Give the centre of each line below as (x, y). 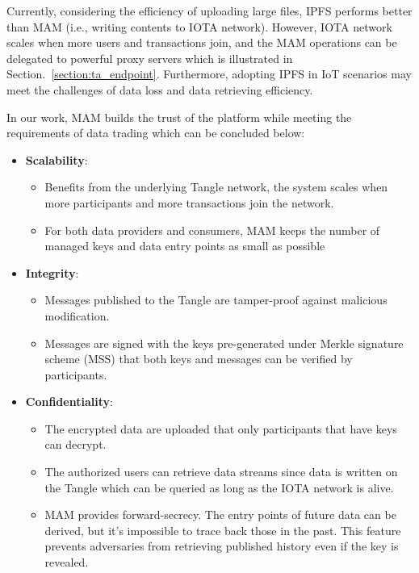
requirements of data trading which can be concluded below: (156, 133)
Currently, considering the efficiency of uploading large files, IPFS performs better (209, 10)
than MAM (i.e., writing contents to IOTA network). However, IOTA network (199, 26)
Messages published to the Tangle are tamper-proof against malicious (216, 300)
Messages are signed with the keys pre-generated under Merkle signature (224, 343)
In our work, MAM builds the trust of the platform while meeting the (179, 117)
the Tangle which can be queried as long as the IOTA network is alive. (219, 487)
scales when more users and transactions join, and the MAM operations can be (202, 42)
